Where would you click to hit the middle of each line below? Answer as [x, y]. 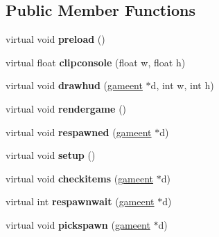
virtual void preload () [55, 39]
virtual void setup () [51, 155]
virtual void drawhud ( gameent [74, 85]
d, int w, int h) [182, 85]
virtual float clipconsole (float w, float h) [96, 62]
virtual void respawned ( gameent [79, 132]
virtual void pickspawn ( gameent [78, 224]
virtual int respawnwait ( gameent [80, 201]
